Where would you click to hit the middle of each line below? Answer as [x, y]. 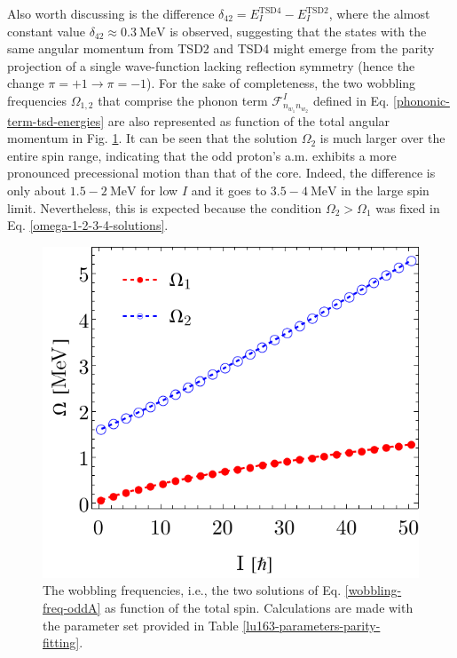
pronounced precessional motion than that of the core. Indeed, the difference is [221, 173]
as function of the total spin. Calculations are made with [259, 607]
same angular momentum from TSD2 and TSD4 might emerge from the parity [221, 48]
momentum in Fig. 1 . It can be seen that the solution [153, 138]
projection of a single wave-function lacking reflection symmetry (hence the [211, 65]
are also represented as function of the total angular [249, 120]
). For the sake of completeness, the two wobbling [281, 83]
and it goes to [229, 190]
